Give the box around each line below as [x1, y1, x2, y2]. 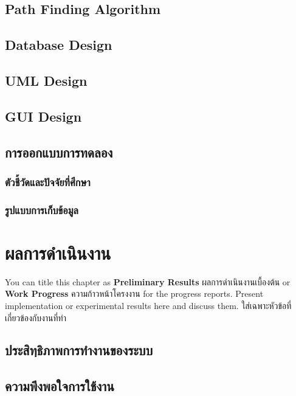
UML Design [5, 71, 88, 89]
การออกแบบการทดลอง [5, 142, 113, 161]
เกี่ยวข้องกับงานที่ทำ [5, 311, 66, 324]
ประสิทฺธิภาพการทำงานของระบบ [5, 341, 153, 360]
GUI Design [5, 106, 82, 125]
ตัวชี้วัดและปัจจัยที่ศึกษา [5, 174, 91, 189]
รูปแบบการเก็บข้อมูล [5, 202, 78, 217]
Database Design [5, 35, 112, 54]
